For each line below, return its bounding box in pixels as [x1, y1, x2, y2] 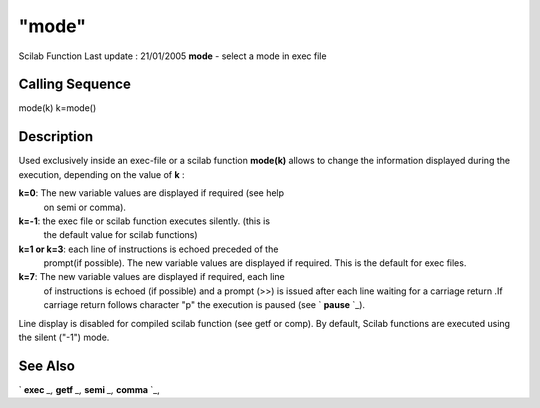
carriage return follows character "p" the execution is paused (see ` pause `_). [43, 299, 365, 311]
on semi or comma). [43, 201, 127, 213]
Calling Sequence [18, 76, 132, 93]
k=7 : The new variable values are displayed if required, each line [18, 271, 285, 283]
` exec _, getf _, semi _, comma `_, [18, 383, 160, 395]
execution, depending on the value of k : [18, 168, 185, 180]
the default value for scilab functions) [43, 229, 199, 241]
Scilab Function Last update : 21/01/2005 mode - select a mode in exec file [18, 50, 327, 62]
